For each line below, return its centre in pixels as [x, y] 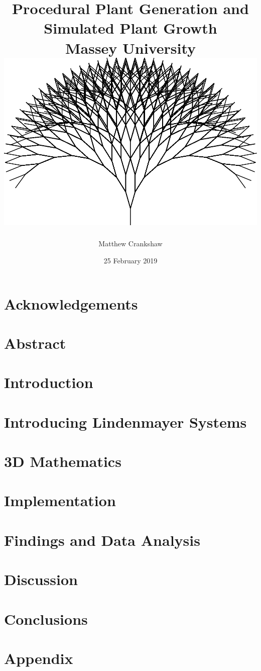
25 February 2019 [130, 260]
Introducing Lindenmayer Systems [125, 421]
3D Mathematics [63, 461]
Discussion [41, 579]
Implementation [60, 500]
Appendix [39, 658]
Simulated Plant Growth [130, 28]
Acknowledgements [71, 303]
